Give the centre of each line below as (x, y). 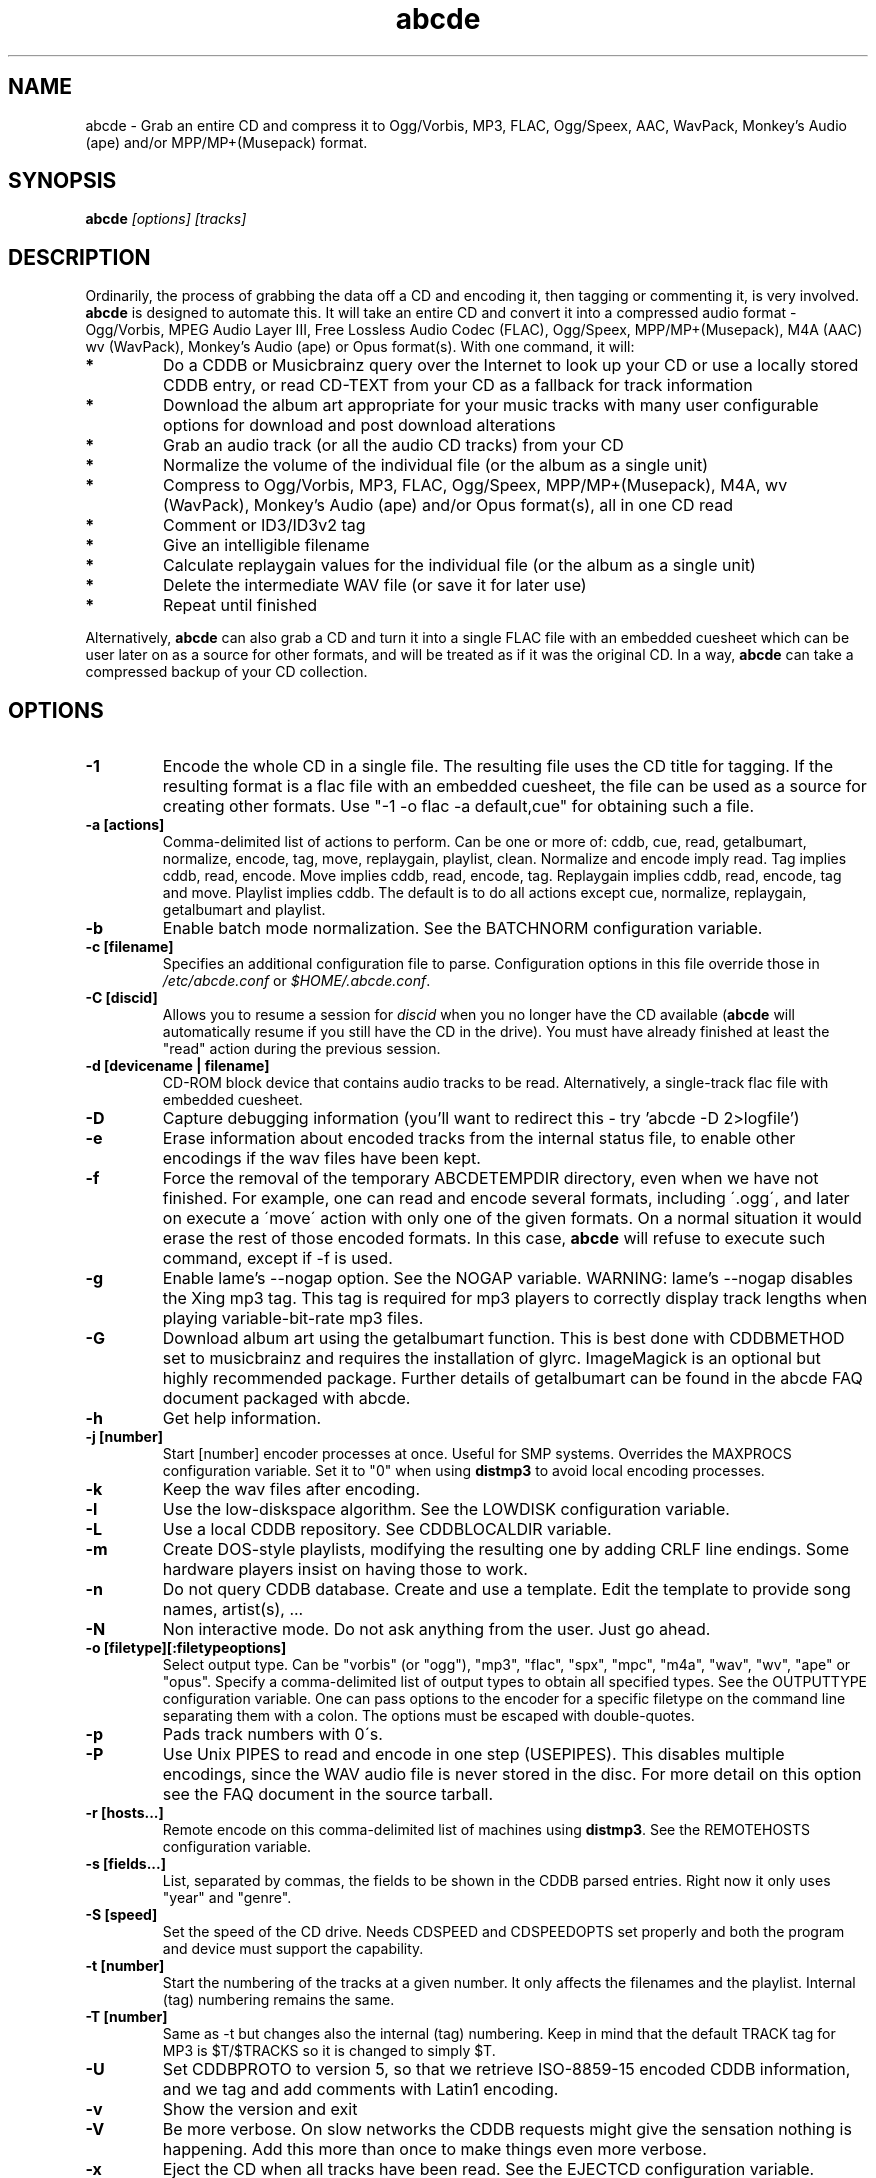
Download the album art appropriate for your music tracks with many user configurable (491, 405)
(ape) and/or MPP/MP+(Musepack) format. (226, 142)
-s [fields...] (125, 1864)
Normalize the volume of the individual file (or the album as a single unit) (436, 465)
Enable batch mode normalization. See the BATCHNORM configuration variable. (462, 928)
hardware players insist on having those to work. (345, 1569)
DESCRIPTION (79, 257)
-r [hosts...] (124, 1813)
